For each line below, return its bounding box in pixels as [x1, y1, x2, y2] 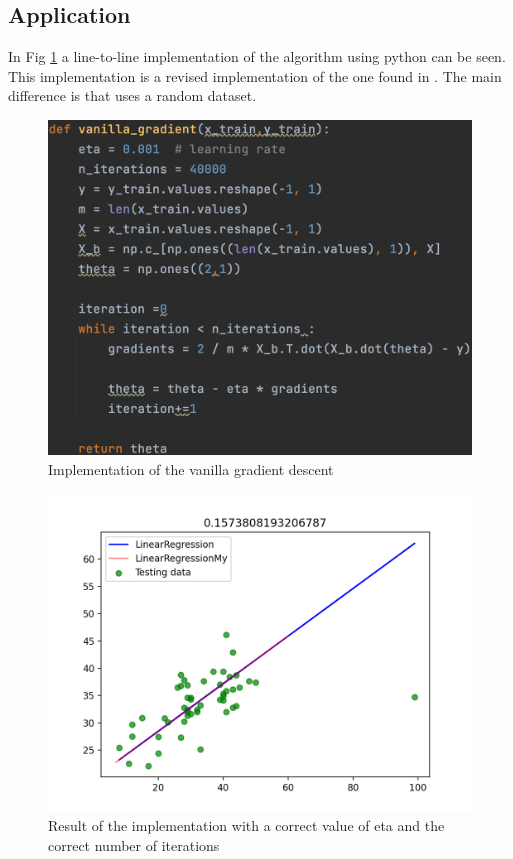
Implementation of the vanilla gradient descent [48, 458, 334, 479]
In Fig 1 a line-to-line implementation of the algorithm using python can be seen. [8, 46, 506, 67]
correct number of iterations [48, 834, 220, 855]
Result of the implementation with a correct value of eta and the [48, 815, 445, 836]
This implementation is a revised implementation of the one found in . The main [8, 65, 502, 86]
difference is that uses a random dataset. [8, 85, 257, 106]
